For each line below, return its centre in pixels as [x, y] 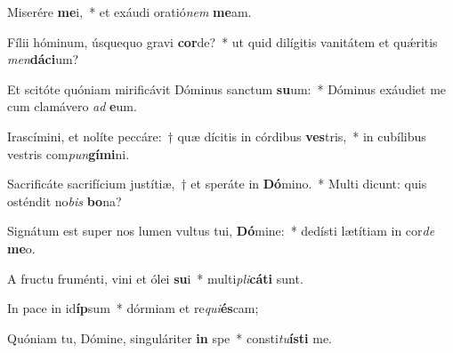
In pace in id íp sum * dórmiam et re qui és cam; [133, 308]
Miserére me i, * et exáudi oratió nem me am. [129, 12]
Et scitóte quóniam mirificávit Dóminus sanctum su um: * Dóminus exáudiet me [227, 88]
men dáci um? [43, 59]
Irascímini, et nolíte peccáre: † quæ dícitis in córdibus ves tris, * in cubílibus [217, 136]
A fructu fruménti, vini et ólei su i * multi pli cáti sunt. [155, 278]
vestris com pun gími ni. [69, 153]
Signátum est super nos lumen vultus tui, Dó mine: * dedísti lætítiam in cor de [221, 231]
